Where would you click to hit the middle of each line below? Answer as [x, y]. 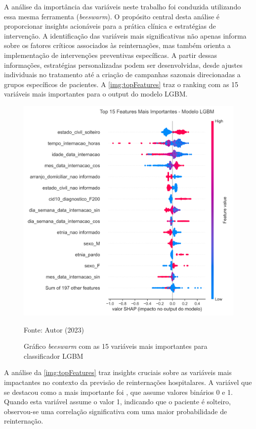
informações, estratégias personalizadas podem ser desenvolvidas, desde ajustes [123, 65]
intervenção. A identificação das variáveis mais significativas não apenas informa [125, 35]
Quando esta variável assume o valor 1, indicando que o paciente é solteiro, [117, 402]
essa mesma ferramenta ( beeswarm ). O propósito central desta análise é [112, 16]
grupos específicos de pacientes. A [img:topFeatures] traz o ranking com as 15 [121, 84]
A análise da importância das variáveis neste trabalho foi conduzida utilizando [123, 6]
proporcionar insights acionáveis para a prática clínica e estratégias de [110, 26]
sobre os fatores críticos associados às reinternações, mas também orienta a [117, 45]
